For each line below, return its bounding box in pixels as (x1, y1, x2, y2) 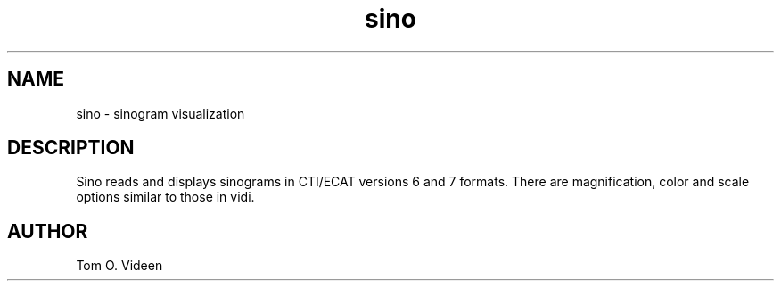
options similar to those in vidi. (76, 189, 255, 205)
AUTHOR (7, 219, 88, 243)
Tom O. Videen (76, 258, 163, 274)
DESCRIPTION (7, 136, 135, 160)
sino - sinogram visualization (76, 105, 245, 121)
